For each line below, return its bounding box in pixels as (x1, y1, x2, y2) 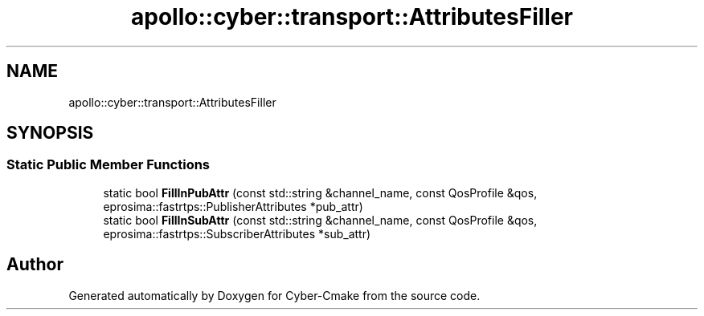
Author (6, 254, 63, 275)
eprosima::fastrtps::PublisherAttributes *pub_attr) (103, 199, 363, 213)
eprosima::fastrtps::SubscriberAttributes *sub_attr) (103, 226, 371, 241)
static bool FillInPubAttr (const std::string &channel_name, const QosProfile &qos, (103, 185, 538, 200)
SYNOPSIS (6, 123, 94, 144)
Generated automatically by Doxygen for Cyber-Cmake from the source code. (68, 288, 481, 302)
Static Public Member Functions (6, 156, 211, 173)
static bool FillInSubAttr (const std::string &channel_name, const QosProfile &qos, (103, 213, 538, 227)
